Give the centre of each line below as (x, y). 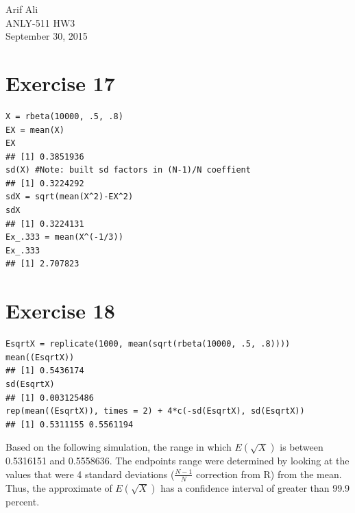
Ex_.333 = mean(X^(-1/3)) (64, 237)
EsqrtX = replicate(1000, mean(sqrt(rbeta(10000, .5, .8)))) (148, 344)
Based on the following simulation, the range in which (119, 447)
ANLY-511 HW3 (40, 22)
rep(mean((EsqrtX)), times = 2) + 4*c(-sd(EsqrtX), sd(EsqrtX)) (155, 411)
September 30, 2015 (47, 36)
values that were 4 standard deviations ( (90, 474)
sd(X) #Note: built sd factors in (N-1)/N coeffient (128, 170)
